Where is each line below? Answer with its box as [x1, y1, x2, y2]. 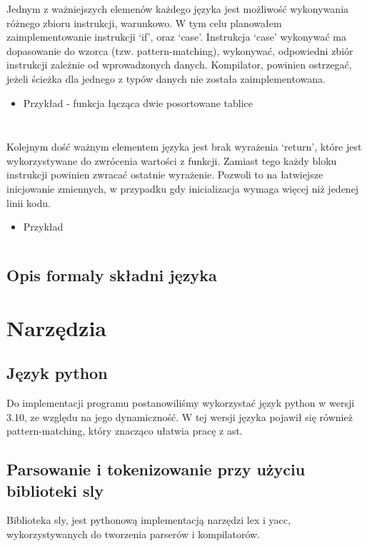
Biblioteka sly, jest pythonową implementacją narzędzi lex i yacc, [6, 512, 291, 527]
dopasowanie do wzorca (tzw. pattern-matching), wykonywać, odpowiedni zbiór [6, 43, 353, 58]
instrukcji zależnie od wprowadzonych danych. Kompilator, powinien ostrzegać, [6, 57, 352, 72]
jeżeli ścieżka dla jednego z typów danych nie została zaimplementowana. [6, 71, 326, 86]
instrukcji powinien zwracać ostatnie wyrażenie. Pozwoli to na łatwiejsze [6, 167, 323, 182]
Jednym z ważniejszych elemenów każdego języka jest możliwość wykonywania [6, 1, 349, 16]
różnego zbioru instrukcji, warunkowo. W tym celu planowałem [6, 15, 282, 30]
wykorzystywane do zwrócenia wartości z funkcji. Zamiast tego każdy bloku [6, 153, 337, 168]
